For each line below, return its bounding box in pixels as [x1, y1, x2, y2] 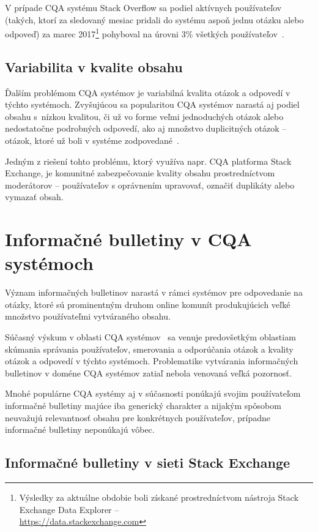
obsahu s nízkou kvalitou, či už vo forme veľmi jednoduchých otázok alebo [5, 110, 284, 122]
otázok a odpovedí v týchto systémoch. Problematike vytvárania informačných [5, 354, 298, 367]
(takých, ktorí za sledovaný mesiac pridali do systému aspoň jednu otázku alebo [5, 13, 304, 26]
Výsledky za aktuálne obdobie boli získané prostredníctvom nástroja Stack [19, 491, 299, 504]
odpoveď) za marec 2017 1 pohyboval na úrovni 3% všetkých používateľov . [5, 26, 284, 40]
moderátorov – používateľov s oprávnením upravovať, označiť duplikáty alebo [5, 178, 295, 191]
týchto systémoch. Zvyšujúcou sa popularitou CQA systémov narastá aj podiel [5, 98, 300, 111]
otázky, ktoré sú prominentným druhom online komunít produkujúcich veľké [5, 298, 290, 310]
